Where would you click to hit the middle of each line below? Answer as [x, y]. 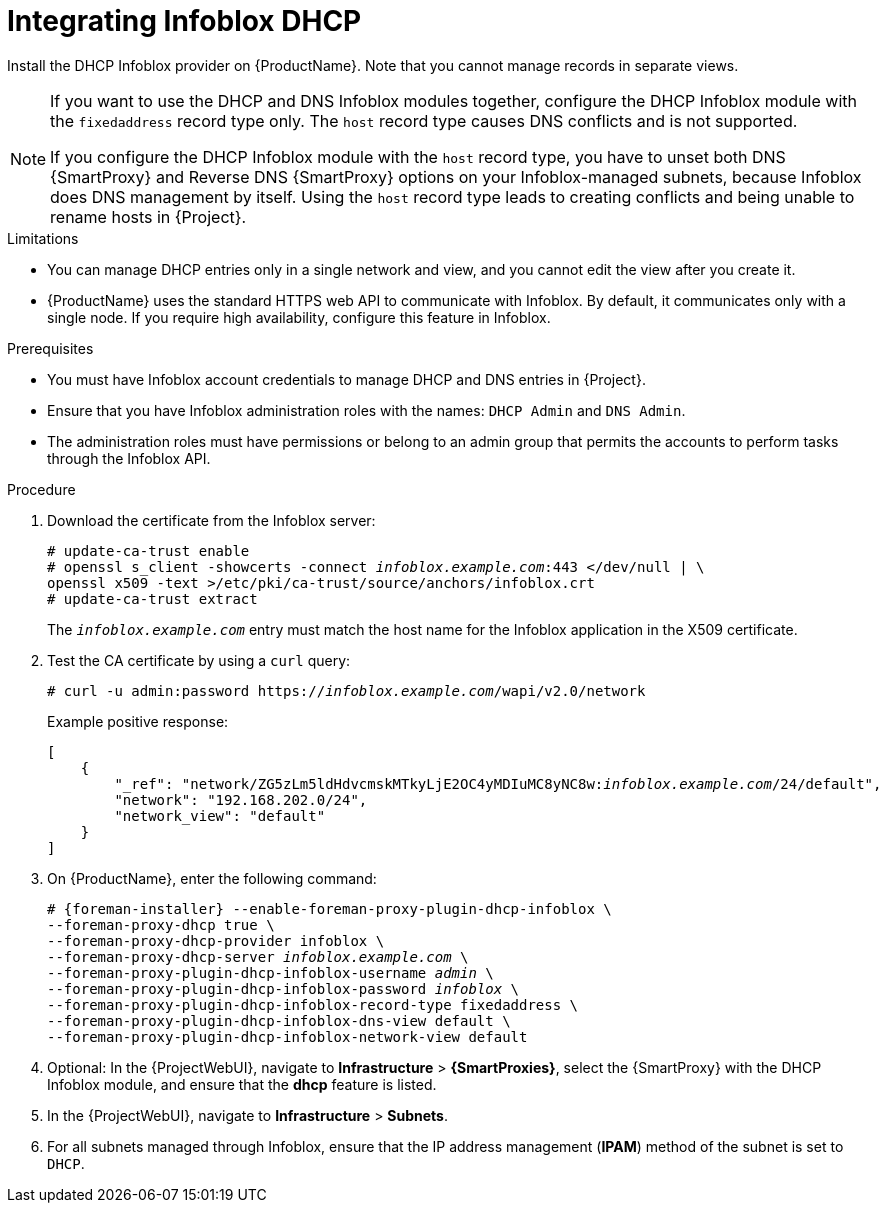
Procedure [41, 489]
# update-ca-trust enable [148, 550]
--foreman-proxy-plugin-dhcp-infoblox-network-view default [287, 1036]
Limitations [43, 238]
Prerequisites [50, 348]
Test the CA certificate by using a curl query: [199, 660]
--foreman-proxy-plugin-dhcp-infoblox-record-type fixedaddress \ [313, 1004]
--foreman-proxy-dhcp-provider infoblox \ [216, 940]
